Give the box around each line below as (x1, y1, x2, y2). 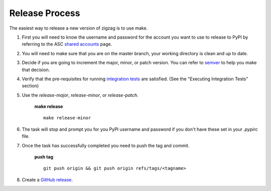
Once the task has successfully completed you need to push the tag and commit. (22, 142, 190, 148)
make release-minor (43, 115, 91, 121)
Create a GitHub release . (22, 176, 73, 182)
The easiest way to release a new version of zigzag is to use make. (9, 25, 148, 31)
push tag (34, 154, 54, 160)
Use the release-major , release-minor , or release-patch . (22, 92, 139, 98)
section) (22, 83, 39, 89)
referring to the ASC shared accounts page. (22, 41, 112, 47)
